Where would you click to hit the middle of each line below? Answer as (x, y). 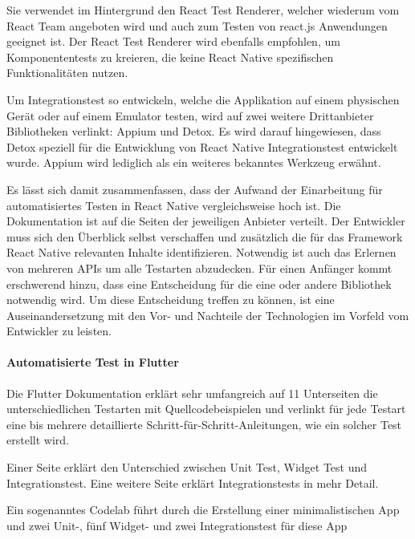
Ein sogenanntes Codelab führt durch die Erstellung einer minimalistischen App (203, 510)
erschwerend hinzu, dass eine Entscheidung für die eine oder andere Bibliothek (199, 284)
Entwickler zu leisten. (59, 331)
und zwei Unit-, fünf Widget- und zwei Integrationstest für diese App (177, 525)
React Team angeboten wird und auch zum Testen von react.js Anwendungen (197, 25)
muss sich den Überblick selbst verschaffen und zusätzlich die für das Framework (205, 236)
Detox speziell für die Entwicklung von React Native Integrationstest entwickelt (202, 146)
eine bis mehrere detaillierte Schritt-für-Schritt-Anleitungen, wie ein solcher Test (204, 424)
